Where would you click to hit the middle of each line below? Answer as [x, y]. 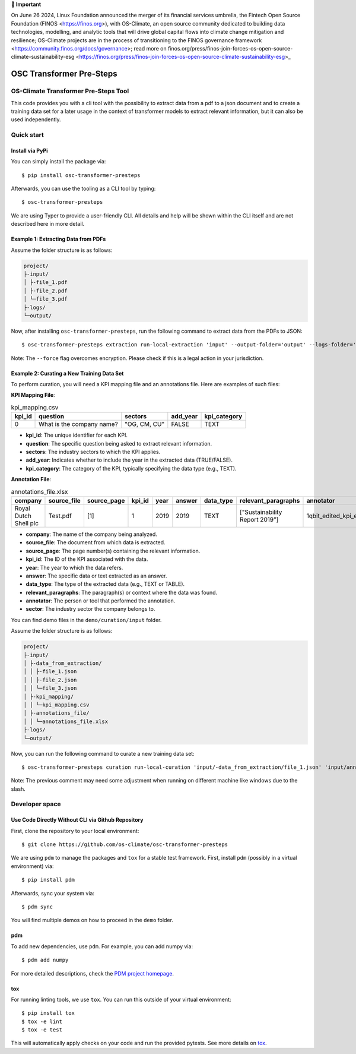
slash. [18, 789]
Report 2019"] [259, 519]
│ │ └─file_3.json [50, 688]
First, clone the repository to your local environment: [75, 831]
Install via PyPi [29, 150]
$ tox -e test [42, 1030]
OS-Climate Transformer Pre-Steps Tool [70, 91]
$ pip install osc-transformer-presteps [81, 175]
